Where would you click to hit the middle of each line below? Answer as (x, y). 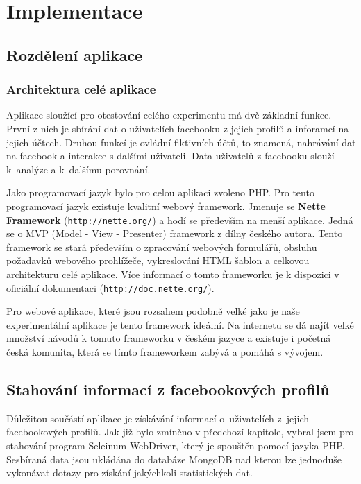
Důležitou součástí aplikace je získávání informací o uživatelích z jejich (158, 418)
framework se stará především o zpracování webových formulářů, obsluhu (162, 247)
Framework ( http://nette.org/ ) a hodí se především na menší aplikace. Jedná (180, 219)
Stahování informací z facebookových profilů (168, 389)
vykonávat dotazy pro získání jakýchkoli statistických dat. (129, 473)
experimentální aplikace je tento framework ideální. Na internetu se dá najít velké (180, 324)
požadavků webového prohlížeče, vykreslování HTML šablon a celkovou (158, 260)
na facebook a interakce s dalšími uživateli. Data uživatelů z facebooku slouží (170, 156)
